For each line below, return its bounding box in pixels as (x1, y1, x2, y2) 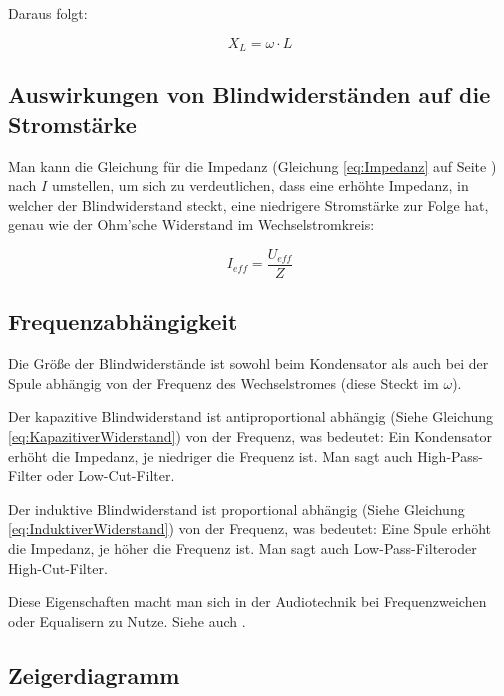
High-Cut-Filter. (8, 557, 108, 578)
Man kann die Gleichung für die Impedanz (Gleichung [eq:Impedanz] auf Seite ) (8, 155, 497, 176)
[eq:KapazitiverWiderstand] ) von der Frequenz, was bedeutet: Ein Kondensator (8, 426, 492, 447)
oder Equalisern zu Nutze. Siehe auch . (8, 610, 246, 631)
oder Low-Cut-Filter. (46, 465, 175, 486)
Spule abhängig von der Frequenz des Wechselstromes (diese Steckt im (8, 372, 439, 393)
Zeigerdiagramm (8, 659, 180, 690)
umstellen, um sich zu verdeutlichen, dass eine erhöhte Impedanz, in (51, 175, 469, 196)
